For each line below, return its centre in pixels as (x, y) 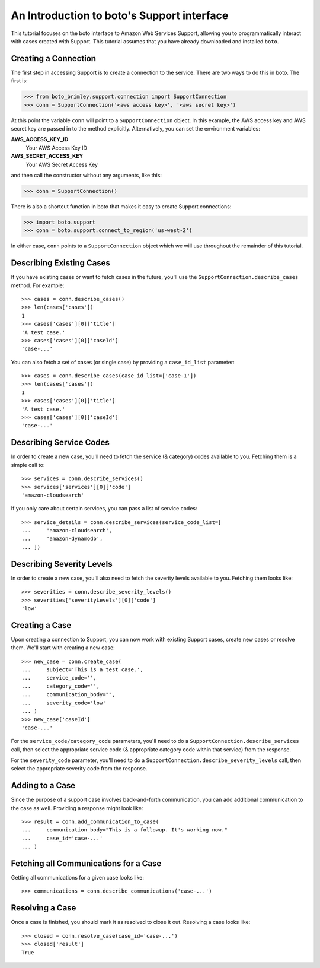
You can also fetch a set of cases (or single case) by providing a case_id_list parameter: (123, 362)
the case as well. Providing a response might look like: (77, 808)
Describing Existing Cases (61, 263)
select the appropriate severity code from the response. (79, 769)
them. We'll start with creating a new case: (63, 648)
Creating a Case (41, 625)
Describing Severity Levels (62, 564)
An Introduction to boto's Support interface (120, 15)
